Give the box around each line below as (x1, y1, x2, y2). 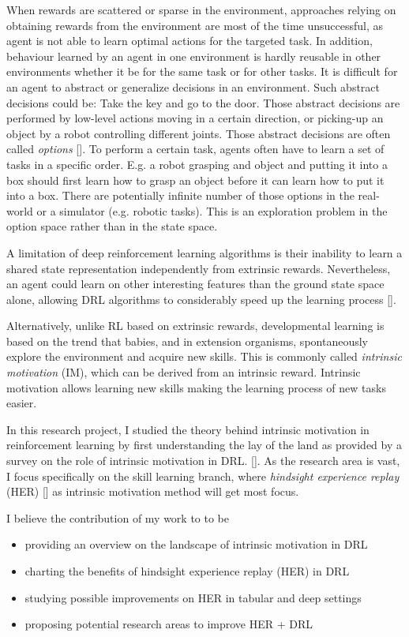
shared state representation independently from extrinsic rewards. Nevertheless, (6, 260, 391, 276)
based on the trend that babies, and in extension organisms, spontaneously (6, 332, 368, 349)
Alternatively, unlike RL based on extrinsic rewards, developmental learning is (6, 317, 385, 334)
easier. (6, 395, 37, 411)
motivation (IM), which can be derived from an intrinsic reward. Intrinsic (6, 364, 361, 380)
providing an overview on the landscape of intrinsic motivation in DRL (24, 536, 368, 553)
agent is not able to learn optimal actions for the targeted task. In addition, (6, 32, 373, 49)
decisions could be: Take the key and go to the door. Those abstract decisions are (6, 94, 400, 111)
